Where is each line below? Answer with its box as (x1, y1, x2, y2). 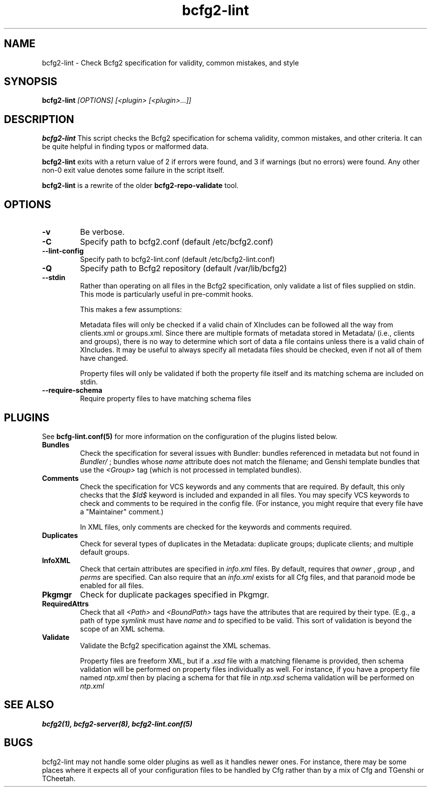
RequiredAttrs (42, 599, 89, 608)
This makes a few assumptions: (80, 305, 182, 314)
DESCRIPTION (4, 113, 74, 126)
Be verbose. (80, 227, 125, 237)
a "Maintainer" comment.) (80, 507, 164, 516)
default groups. (80, 547, 130, 556)
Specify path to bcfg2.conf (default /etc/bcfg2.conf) (80, 237, 274, 247)
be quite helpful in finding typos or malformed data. (42, 142, 209, 151)
